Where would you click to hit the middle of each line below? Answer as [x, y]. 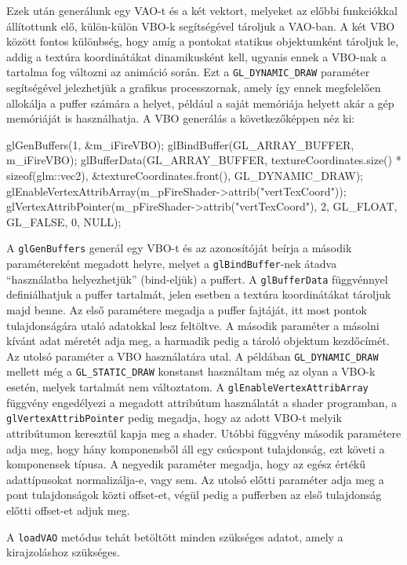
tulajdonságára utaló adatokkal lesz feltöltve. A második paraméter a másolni [193, 325]
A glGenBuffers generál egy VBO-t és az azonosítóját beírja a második [179, 248]
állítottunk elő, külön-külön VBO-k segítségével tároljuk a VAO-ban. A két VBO [201, 26]
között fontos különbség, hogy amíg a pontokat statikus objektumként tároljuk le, [203, 41]
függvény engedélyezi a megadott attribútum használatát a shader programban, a [202, 402]
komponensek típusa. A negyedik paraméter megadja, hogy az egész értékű [186, 464]
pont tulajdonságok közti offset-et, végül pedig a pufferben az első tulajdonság [194, 495]
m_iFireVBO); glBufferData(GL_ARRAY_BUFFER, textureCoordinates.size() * [204, 160]
